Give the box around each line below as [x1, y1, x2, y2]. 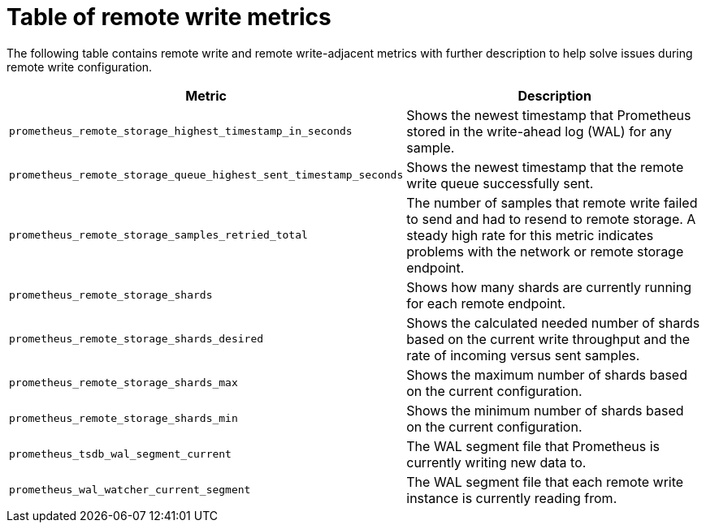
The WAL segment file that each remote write [406, 473, 684, 490]
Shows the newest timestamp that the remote [406, 158, 684, 175]
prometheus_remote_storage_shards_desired [9, 333, 264, 346]
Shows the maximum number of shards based [406, 366, 687, 383]
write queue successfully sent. [406, 174, 594, 191]
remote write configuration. [6, 59, 153, 74]
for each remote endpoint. [406, 295, 566, 312]
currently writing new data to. [406, 454, 587, 471]
